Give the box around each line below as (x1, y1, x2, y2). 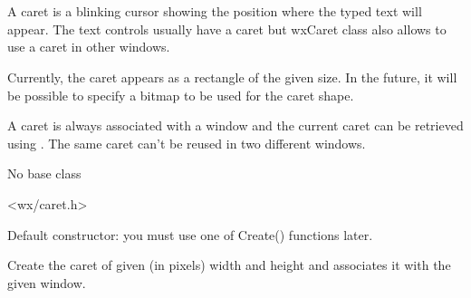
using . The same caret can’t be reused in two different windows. (7, 133, 366, 152)
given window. (7, 273, 86, 292)
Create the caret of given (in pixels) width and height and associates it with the (7, 255, 451, 274)
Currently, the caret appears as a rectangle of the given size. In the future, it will (7, 67, 457, 86)
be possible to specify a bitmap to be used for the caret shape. (7, 85, 354, 104)
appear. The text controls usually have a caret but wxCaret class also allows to (7, 19, 447, 38)
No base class (7, 164, 82, 183)
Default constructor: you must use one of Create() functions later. (7, 225, 373, 244)
